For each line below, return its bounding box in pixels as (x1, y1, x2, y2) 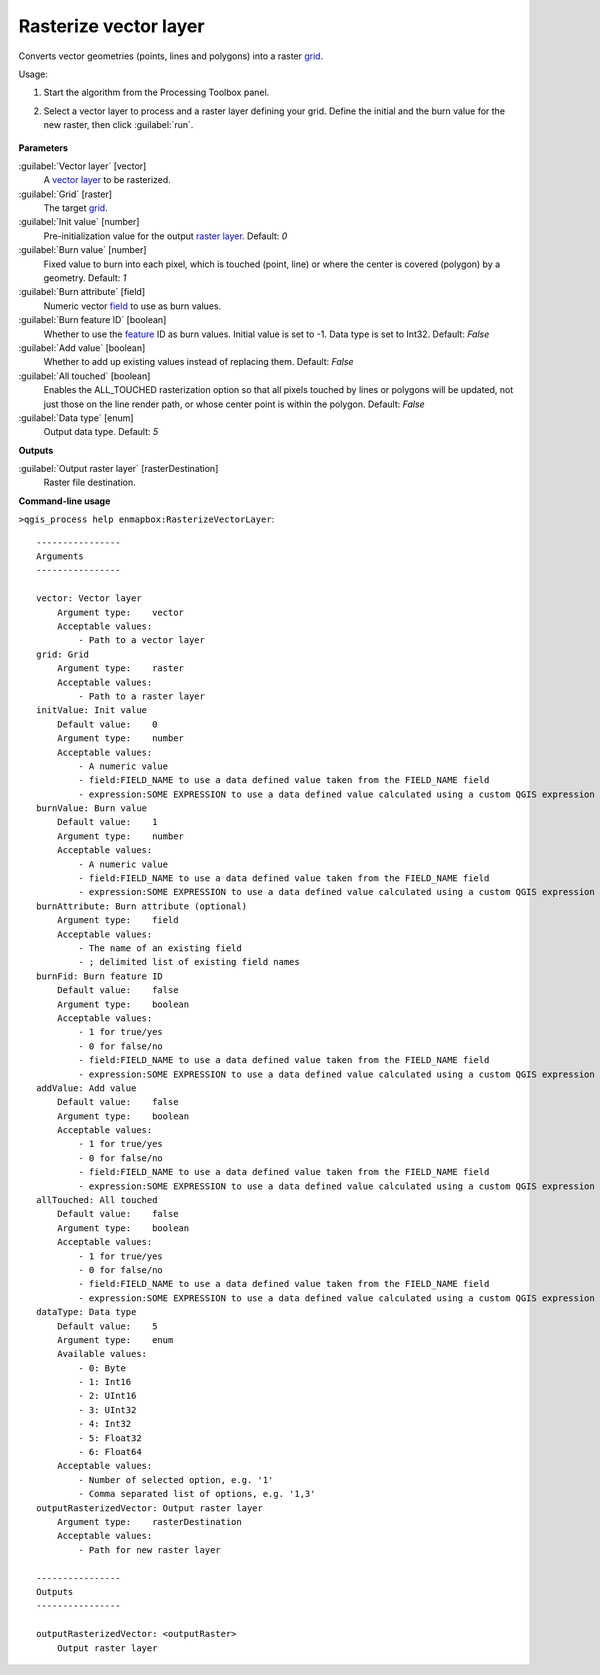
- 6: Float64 (78, 1446, 142, 1458)
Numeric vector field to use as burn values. (43, 300, 222, 312)
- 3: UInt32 (78, 1404, 137, 1415)
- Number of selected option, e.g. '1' (78, 1474, 274, 1485)
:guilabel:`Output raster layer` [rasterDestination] (18, 463, 219, 475)
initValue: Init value (36, 705, 148, 716)
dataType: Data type (36, 1306, 137, 1318)
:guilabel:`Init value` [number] (18, 216, 140, 228)
